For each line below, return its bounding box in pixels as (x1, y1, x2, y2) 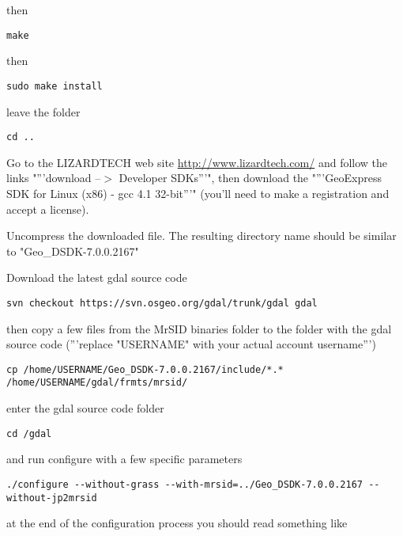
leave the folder (6, 103, 81, 120)
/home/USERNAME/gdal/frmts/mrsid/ (6, 377, 188, 389)
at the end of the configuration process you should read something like (6, 515, 348, 531)
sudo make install (6, 80, 103, 92)
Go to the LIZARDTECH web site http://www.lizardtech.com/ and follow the (6, 154, 388, 170)
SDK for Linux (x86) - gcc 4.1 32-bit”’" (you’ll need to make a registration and (6, 184, 390, 201)
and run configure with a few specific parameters (6, 450, 243, 467)
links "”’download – (6, 169, 101, 186)
